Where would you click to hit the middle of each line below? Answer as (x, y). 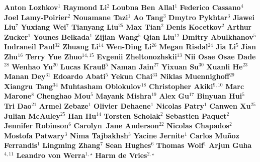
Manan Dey (25, 76)
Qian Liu (159, 36)
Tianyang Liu (95, 27)
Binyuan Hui (220, 96)
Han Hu (82, 115)
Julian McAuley (32, 115)
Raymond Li (85, 7)
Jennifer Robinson (36, 126)
